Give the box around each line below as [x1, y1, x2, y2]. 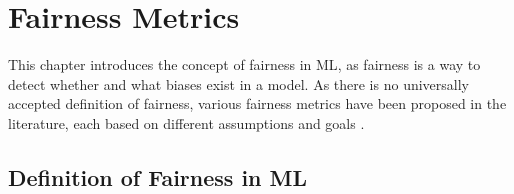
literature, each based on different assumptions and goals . [8, 112, 365, 133]
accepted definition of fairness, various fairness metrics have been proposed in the [8, 93, 507, 114]
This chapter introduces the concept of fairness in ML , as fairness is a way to [8, 54, 481, 75]
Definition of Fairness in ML [8, 161, 308, 192]
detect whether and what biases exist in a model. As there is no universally [8, 73, 469, 94]
